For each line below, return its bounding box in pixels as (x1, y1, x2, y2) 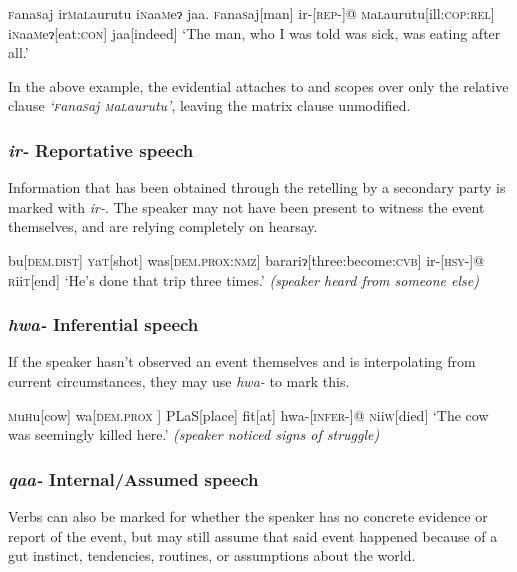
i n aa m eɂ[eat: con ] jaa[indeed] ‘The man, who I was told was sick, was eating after (8, 22, 501, 43)
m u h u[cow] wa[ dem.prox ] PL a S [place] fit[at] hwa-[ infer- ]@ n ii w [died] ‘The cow (8, 404, 489, 425)
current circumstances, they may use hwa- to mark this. (8, 370, 350, 391)
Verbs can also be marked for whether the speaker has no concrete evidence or (8, 505, 488, 526)
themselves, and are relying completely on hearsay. (8, 216, 318, 237)
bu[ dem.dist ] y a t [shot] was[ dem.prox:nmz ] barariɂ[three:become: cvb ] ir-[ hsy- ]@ (8, 249, 485, 270)
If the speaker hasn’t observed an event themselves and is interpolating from (8, 351, 476, 372)
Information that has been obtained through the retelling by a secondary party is (8, 177, 506, 198)
